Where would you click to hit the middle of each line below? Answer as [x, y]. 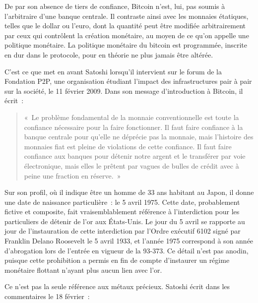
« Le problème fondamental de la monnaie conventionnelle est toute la [131, 117]
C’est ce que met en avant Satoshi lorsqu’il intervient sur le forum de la [113, 71]
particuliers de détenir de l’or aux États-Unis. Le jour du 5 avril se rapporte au [125, 221]
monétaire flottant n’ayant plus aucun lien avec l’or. [83, 270]
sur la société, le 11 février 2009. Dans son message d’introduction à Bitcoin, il [124, 91]
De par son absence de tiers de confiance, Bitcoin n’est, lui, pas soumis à [115, 6]
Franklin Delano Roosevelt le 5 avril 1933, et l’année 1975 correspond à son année [129, 241]
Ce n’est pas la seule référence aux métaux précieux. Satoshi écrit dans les [117, 286]
